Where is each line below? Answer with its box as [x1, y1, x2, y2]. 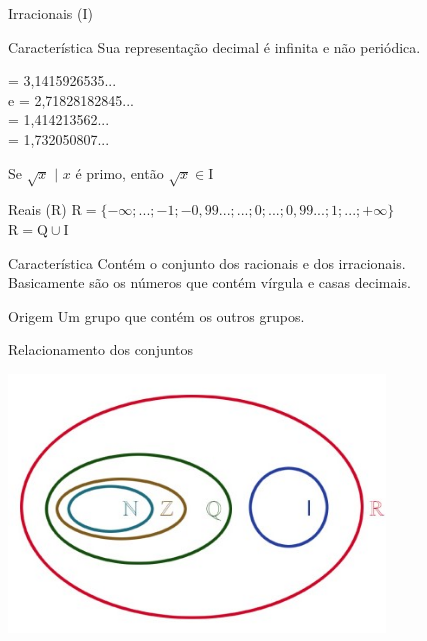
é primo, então [75, 162, 164, 183]
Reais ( [8, 199, 52, 220]
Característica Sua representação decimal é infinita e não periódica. [8, 36, 421, 57]
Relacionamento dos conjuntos [8, 339, 194, 360]
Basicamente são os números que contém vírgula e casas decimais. [8, 272, 411, 293]
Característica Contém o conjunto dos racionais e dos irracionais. [8, 252, 406, 273]
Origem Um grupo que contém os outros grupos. [8, 305, 305, 326]
